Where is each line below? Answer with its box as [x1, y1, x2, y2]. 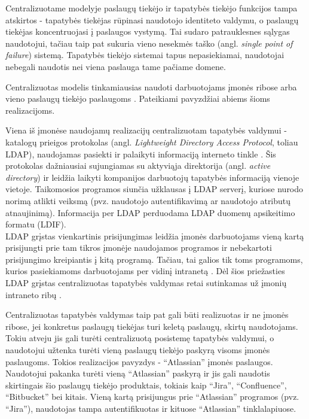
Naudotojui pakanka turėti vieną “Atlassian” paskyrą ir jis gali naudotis [5, 367, 270, 379]
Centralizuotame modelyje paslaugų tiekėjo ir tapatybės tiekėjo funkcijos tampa [5, 2, 298, 14]
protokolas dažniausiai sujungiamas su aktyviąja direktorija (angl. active [5, 159, 271, 172]
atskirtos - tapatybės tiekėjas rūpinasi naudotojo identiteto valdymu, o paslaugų [5, 13, 299, 26]
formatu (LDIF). [5, 218, 66, 230]
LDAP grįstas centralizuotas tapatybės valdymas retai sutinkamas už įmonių [5, 277, 287, 289]
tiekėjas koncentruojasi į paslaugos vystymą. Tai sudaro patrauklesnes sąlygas [5, 25, 290, 38]
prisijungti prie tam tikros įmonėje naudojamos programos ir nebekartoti [5, 241, 272, 254]
